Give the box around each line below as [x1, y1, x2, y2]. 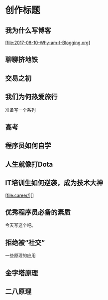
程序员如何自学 [5, 141, 51, 150]
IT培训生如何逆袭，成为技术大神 [5, 179, 103, 187]
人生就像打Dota [5, 160, 53, 168]
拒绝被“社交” [5, 238, 45, 247]
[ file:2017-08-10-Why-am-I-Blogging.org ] [5, 40, 91, 46]
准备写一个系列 [5, 107, 36, 113]
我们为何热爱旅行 [5, 93, 58, 101]
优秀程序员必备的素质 [5, 208, 71, 216]
